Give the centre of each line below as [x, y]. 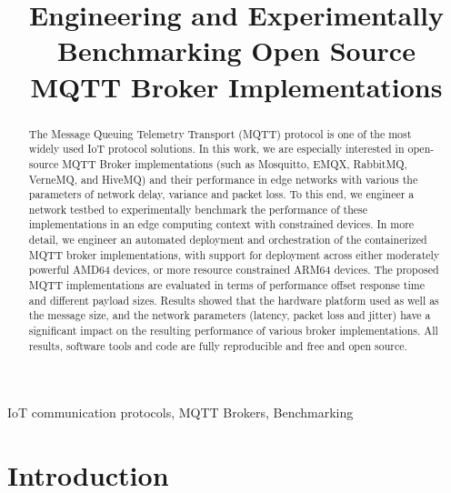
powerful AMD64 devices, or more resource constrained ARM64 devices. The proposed [234, 270]
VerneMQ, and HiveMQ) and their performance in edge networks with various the [223, 179]
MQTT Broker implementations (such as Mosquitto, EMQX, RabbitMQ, [235, 163]
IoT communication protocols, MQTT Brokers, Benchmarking [180, 413]
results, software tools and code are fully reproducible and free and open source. [218, 345]
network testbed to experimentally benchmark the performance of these [198, 209]
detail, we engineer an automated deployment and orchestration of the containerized [228, 240]
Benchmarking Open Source [236, 50]
